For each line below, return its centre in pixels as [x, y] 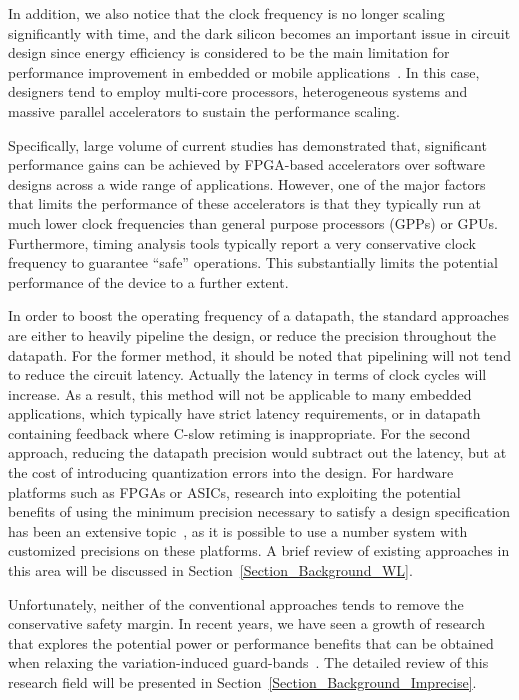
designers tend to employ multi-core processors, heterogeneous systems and [238, 91]
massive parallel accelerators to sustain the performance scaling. [204, 110]
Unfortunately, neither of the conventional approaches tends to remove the [236, 603]
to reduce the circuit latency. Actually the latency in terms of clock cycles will [247, 374]
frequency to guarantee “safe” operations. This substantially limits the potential [253, 262]
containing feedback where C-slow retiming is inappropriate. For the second [239, 432]
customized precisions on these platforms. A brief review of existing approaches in [259, 550]
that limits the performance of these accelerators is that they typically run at [244, 203]
